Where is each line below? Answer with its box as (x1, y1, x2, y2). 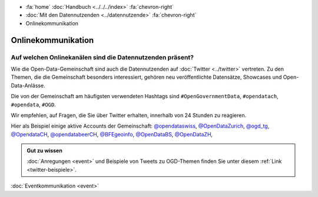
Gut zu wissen (26, 147, 63, 154)
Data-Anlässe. (11, 82, 45, 89)
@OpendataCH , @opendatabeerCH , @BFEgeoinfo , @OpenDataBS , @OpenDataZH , (11, 131, 213, 138)
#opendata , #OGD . (11, 101, 56, 108)
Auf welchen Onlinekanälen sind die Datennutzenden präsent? (11, 53, 194, 61)
